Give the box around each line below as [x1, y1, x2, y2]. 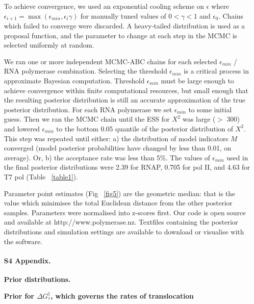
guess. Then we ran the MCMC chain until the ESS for [4, 114, 170, 124]
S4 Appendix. [4, 255, 51, 265]
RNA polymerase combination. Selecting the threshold [4, 66, 167, 76]
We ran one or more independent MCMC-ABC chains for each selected [4, 56, 217, 66]
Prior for [4, 290, 34, 301]
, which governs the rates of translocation [50, 290, 194, 301]
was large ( [182, 114, 216, 124]
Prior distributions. [4, 274, 71, 284]
